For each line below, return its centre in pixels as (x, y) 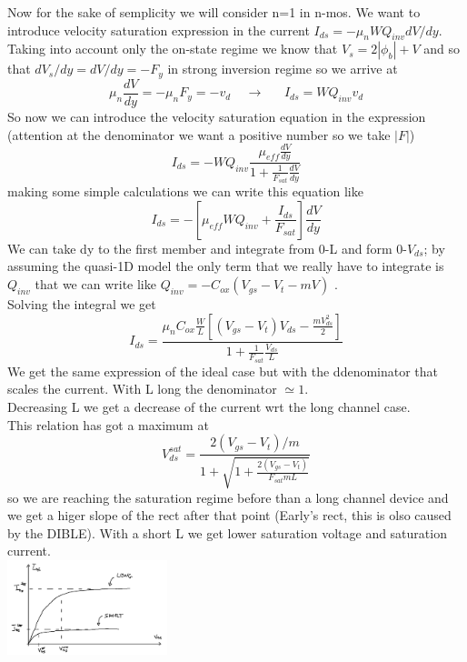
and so (442, 49)
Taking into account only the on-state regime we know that (173, 49)
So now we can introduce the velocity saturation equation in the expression (217, 116)
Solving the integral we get (82, 304)
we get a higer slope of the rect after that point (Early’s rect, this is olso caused (229, 515)
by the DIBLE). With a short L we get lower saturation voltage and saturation (227, 532)
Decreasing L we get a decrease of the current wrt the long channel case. (209, 406)
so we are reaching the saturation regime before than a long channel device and (228, 497)
